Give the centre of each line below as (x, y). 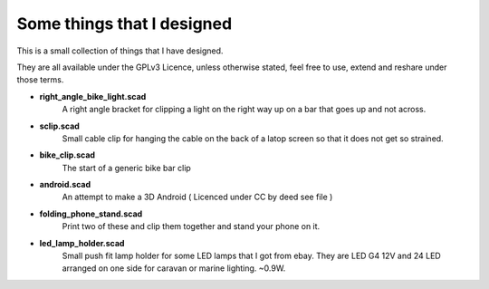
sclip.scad (60, 126)
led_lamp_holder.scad (82, 243)
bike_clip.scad (67, 155)
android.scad (65, 185)
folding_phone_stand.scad (91, 214)
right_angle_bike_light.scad (93, 96)
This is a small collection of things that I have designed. (120, 51)
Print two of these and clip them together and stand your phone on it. (191, 226)
